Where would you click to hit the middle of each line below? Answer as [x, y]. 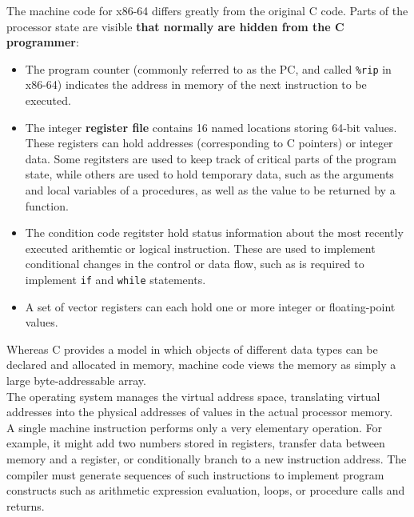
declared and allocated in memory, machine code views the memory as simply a [201, 365]
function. [47, 205]
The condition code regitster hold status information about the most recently [214, 232]
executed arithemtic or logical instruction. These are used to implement [200, 248]
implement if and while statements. [115, 279]
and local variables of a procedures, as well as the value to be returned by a [210, 190]
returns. [26, 505]
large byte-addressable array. [76, 380]
